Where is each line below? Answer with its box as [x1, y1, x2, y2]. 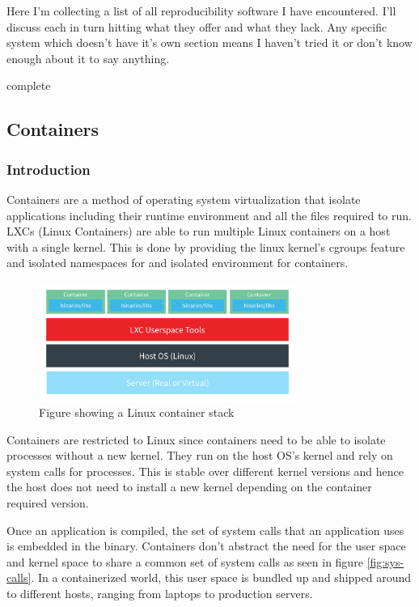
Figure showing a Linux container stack [39, 404, 235, 421]
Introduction [6, 159, 91, 179]
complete [6, 77, 51, 94]
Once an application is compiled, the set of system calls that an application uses [6, 521, 404, 538]
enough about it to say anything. [6, 49, 170, 66]
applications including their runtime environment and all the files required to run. [6, 206, 412, 223]
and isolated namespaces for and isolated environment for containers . [6, 254, 349, 271]
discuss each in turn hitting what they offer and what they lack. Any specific [6, 18, 387, 35]
